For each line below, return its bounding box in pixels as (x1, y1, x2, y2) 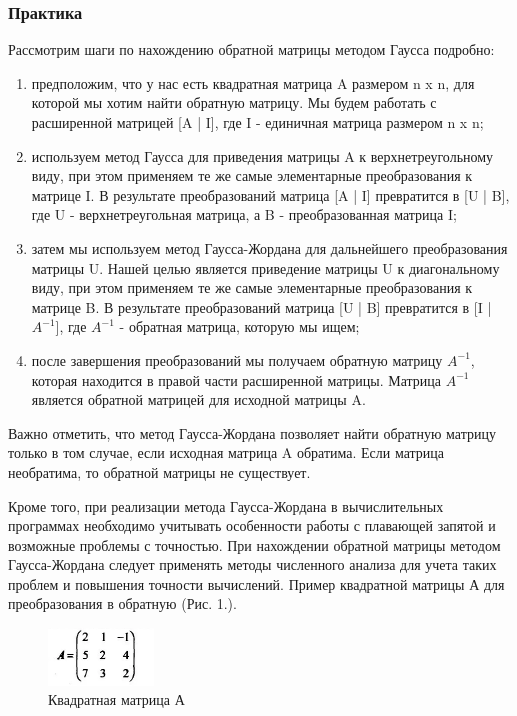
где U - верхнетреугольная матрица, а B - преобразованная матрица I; (31, 204, 457, 225)
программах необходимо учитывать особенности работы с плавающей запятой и (8, 515, 496, 536)
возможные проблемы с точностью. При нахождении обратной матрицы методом (8, 534, 501, 555)
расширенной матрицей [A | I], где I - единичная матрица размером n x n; (31, 112, 484, 132)
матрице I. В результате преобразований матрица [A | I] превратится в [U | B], (31, 184, 510, 205)
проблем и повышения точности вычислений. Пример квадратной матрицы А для (8, 573, 505, 594)
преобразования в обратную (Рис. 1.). (8, 593, 237, 614)
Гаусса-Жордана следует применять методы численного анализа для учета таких (8, 554, 497, 575)
